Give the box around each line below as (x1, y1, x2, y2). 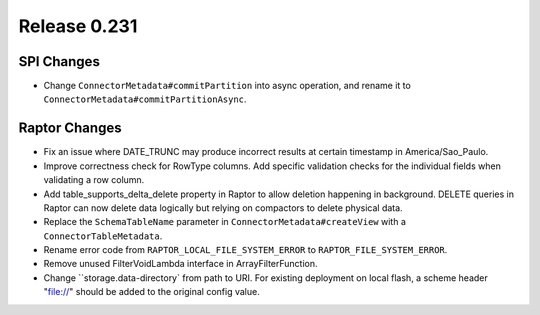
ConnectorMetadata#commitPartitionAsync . (43, 93, 247, 105)
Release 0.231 (18, 15, 138, 37)
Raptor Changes (18, 120, 122, 137)
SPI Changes (18, 53, 100, 70)
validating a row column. (43, 174, 145, 186)
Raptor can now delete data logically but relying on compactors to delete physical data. (43, 201, 404, 214)
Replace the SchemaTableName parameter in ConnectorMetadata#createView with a (43, 216, 407, 228)
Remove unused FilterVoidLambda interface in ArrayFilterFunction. (43, 258, 318, 270)
